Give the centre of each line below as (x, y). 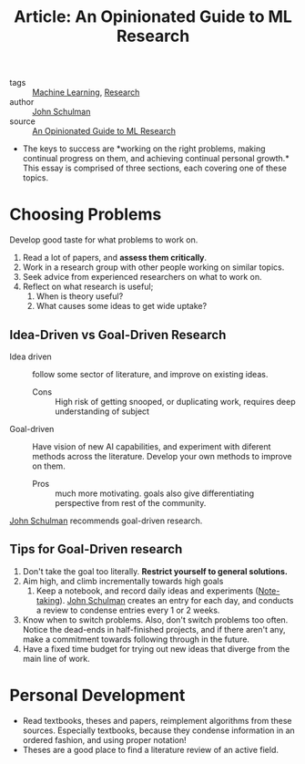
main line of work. (56, 658)
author (22, 102)
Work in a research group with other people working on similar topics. (153, 267)
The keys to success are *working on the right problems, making (144, 149)
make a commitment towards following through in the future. (136, 639)
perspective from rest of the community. (131, 502)
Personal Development (97, 695)
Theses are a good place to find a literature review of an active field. (151, 749)
